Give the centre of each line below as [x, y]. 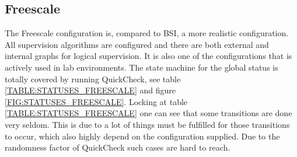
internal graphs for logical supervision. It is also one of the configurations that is [148, 56]
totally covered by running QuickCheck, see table [93, 78]
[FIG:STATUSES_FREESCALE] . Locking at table [96, 101]
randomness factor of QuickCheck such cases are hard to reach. [118, 147]
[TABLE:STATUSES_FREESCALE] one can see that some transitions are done [148, 113]
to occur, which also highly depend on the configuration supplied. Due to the [142, 136]
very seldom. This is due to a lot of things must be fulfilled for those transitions [147, 124]
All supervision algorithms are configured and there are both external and [137, 44]
